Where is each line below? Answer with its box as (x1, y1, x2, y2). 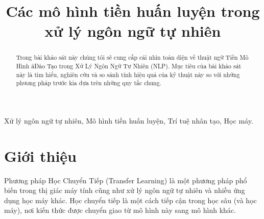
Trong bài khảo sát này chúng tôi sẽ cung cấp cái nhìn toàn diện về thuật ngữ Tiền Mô (16, 53, 249, 62)
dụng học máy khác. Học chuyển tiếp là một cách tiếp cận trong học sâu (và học (4, 194, 257, 205)
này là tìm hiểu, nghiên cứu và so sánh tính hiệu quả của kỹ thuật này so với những (16, 70, 240, 79)
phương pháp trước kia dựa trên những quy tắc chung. (16, 79, 161, 87)
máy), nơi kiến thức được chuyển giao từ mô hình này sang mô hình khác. (4, 205, 236, 215)
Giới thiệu (4, 145, 77, 166)
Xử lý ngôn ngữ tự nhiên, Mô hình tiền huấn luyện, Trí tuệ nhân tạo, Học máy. (4, 115, 253, 126)
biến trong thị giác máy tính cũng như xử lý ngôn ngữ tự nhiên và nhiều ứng (4, 185, 245, 196)
